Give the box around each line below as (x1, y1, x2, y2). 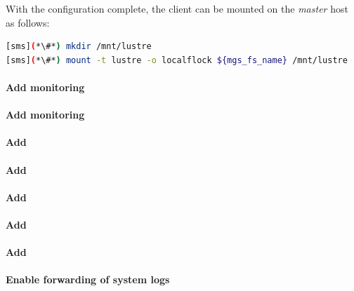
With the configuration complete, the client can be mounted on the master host (6, 1, 348, 15)
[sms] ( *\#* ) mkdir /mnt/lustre (6, 41, 152, 52)
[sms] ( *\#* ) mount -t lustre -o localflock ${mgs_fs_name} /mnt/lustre (6, 55, 348, 65)
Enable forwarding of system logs (6, 272, 170, 287)
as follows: (6, 15, 50, 29)
